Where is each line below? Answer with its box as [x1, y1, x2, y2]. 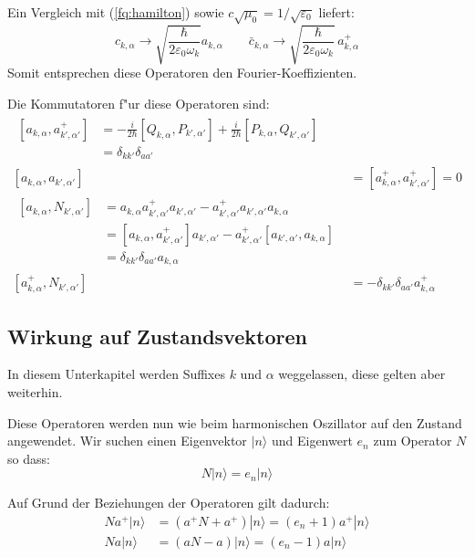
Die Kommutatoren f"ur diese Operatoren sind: [7, 93, 270, 112]
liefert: [318, 3, 355, 21]
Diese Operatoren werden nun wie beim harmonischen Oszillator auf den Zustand [7, 413, 462, 432]
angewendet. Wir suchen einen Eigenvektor [7, 431, 247, 450]
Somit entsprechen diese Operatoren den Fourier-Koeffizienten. [7, 63, 357, 82]
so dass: [7, 448, 50, 468]
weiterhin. [7, 382, 63, 401]
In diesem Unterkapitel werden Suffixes [7, 364, 225, 384]
